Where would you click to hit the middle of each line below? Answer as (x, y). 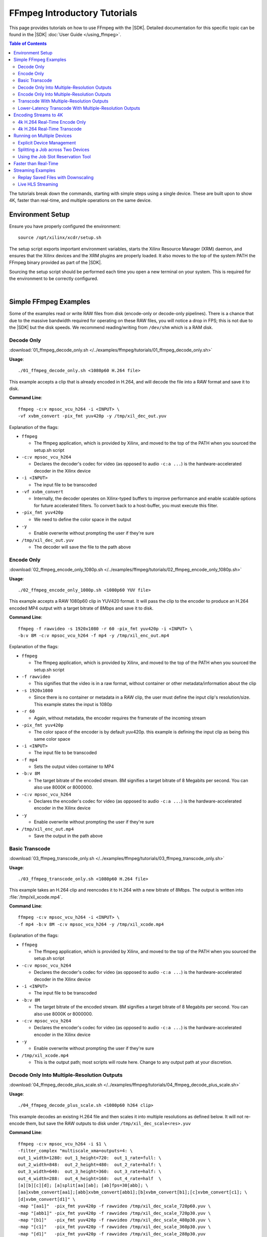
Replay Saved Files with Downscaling (56, 177)
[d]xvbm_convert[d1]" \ (47, 1199)
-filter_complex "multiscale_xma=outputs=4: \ (75, 1151)
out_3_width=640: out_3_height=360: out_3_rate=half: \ (90, 1172)
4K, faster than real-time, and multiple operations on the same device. (80, 200)
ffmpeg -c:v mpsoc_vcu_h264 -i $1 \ (62, 1144)
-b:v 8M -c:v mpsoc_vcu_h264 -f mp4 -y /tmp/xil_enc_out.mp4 (93, 636)
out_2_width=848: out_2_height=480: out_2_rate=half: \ (90, 1165)
